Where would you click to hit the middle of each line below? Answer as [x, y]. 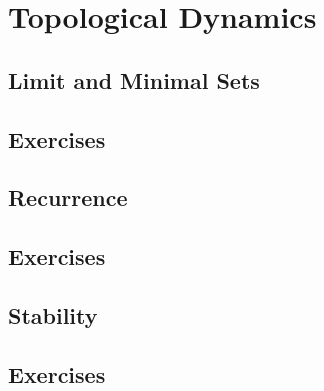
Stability [53, 314]
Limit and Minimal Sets [134, 79]
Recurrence [68, 197]
